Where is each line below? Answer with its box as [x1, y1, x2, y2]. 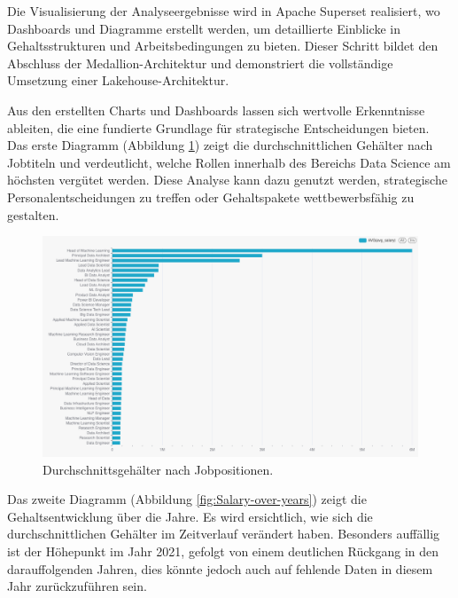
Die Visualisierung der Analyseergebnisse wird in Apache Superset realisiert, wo [7, 2, 440, 20]
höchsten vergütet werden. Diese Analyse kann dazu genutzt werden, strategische [7, 170, 447, 189]
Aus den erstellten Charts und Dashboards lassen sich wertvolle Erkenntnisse [7, 100, 425, 119]
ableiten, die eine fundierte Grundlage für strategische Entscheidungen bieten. [7, 118, 430, 137]
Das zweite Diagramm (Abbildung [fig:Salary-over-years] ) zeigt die [7, 490, 367, 508]
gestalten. [7, 205, 59, 224]
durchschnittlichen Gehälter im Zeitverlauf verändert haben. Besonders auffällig [7, 524, 440, 543]
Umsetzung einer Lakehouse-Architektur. [7, 71, 229, 90]
